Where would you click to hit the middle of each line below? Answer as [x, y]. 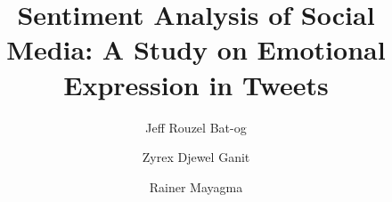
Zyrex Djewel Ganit [196, 157]
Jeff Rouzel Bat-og [196, 127]
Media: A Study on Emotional [196, 49]
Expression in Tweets [196, 84]
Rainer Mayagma [196, 186]
